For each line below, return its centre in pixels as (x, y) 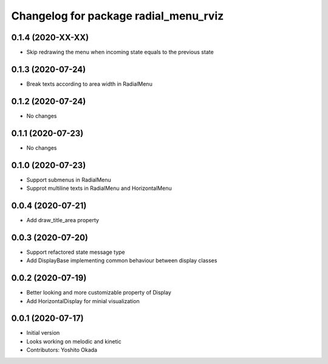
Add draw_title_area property (63, 220)
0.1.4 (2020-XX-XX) (50, 37)
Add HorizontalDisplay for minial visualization (83, 301)
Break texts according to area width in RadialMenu (90, 84)
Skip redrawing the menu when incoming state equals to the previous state (120, 52)
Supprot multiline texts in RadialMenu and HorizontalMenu (99, 188)
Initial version (43, 333)
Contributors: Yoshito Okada (62, 350)
